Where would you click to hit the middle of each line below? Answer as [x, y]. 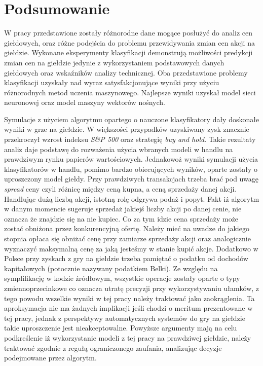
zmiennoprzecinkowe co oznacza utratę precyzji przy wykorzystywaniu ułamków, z [132, 288]
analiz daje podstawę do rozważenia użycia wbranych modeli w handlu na [119, 149]
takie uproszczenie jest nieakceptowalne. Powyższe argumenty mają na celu [121, 328]
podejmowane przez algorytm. [50, 358]
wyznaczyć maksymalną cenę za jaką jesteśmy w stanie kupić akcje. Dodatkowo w [131, 248]
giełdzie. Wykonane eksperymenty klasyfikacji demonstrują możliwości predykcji [128, 52]
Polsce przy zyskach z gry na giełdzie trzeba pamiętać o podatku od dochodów [126, 258]
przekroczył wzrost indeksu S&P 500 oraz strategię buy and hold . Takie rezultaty [130, 139]
